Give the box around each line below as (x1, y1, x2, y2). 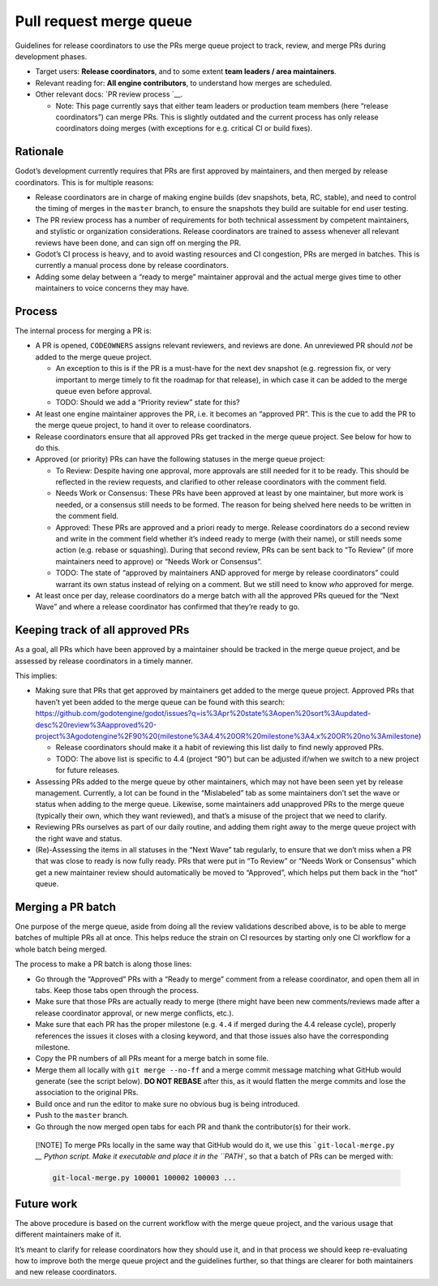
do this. (35, 442, 61, 452)
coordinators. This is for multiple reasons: (15, 177, 154, 187)
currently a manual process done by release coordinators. (35, 261, 229, 270)
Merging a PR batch (15, 900, 117, 913)
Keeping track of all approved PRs (15, 624, 190, 637)
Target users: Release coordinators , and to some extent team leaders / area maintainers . (35, 67, 337, 76)
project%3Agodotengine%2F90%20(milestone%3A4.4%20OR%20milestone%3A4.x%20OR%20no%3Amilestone (35, 731, 419, 741)
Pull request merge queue (15, 12, 192, 30)
